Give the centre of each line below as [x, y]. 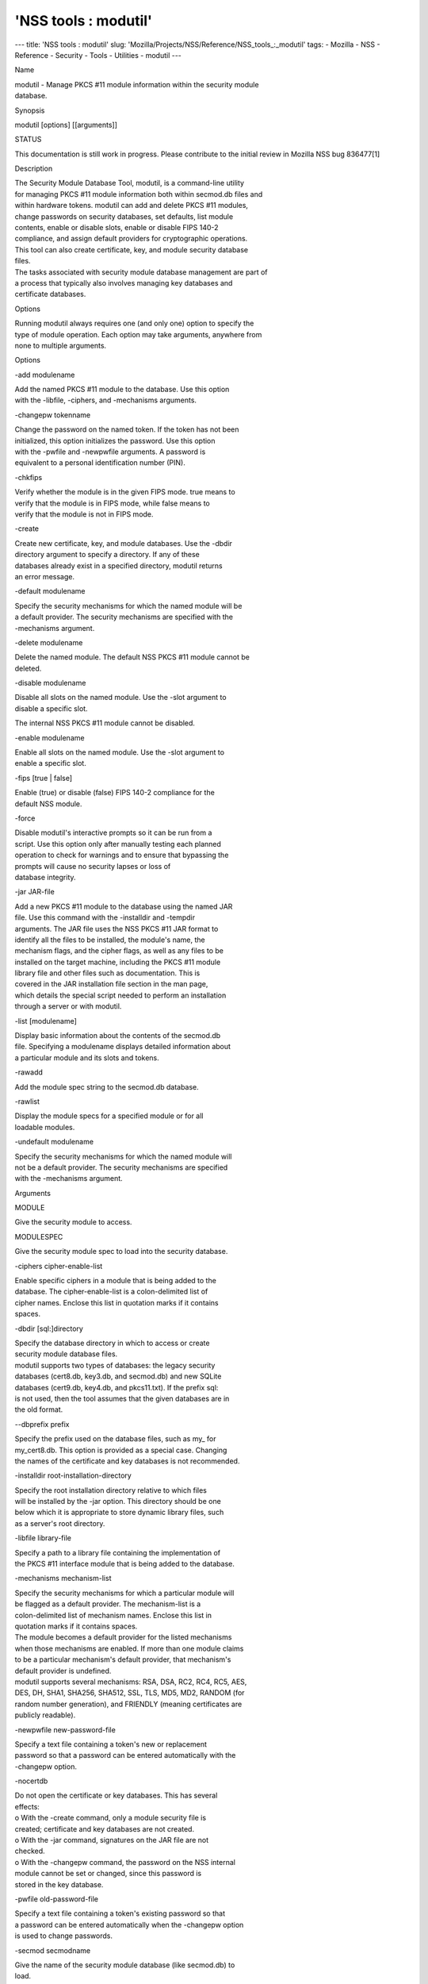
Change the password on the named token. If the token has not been [127, 429]
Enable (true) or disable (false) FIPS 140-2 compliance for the [115, 793]
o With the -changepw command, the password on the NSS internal [125, 1862]
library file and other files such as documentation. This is [107, 973]
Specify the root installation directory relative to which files [111, 1490]
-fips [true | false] [44, 778]
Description [34, 169]
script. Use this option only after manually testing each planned [118, 844]
